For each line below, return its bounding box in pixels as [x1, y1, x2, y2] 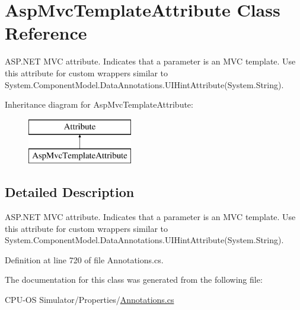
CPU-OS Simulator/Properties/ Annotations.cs [5, 293, 174, 306]
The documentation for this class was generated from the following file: [5, 273, 263, 286]
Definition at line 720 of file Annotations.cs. [5, 253, 164, 266]
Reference [5, 21, 87, 45]
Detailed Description [5, 183, 135, 201]
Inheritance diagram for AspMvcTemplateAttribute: [5, 98, 193, 111]
